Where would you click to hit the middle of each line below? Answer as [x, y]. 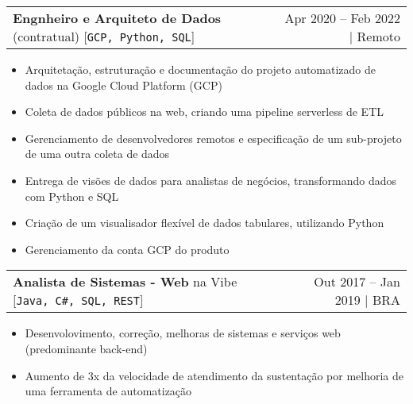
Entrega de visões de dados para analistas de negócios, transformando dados [211, 180]
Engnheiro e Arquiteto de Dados [117, 18]
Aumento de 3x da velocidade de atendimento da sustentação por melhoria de [214, 375]
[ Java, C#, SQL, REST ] [78, 300]
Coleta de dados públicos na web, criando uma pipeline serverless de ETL [205, 112]
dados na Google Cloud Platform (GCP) [124, 85]
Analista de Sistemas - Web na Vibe [125, 282]
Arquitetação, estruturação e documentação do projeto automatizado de [201, 69]
